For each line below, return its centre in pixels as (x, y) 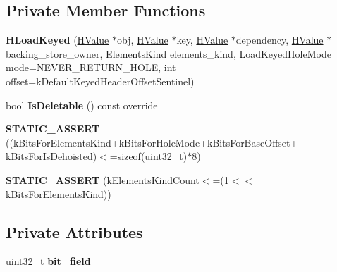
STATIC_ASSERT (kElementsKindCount (103, 179)
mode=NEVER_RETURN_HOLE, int (91, 67)
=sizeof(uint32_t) (148, 156)
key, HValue (202, 40)
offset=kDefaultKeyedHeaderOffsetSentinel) (100, 81)
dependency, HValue (280, 40)
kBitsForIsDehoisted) (51, 156)
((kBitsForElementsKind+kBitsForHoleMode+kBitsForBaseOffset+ (152, 142)
